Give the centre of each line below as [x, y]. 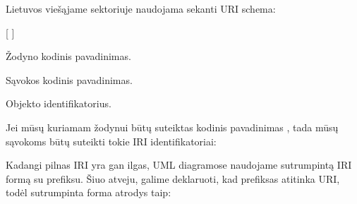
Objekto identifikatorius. [59, 103]
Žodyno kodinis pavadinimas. [68, 56]
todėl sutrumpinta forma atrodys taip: [89, 192]
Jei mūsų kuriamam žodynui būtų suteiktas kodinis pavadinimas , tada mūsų [172, 127]
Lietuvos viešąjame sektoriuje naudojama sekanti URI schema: [141, 8]
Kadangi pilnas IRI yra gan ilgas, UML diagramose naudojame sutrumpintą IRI [179, 165]
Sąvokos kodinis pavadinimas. [69, 79]
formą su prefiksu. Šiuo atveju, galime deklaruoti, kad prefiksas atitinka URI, [173, 178]
